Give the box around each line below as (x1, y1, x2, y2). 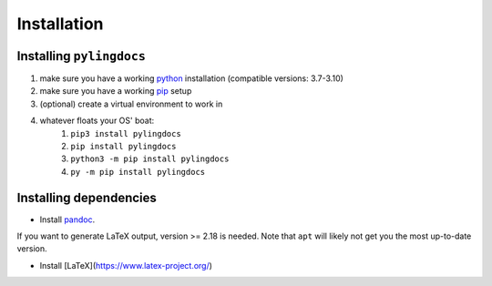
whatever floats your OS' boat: (39, 115, 155, 127)
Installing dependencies (16, 189, 157, 205)
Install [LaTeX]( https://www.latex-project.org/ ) (39, 260, 213, 271)
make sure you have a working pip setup (39, 86, 192, 97)
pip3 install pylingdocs (70, 128, 181, 138)
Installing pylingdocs (16, 48, 146, 64)
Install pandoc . (39, 214, 96, 225)
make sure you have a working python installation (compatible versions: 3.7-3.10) (39, 73, 343, 84)
